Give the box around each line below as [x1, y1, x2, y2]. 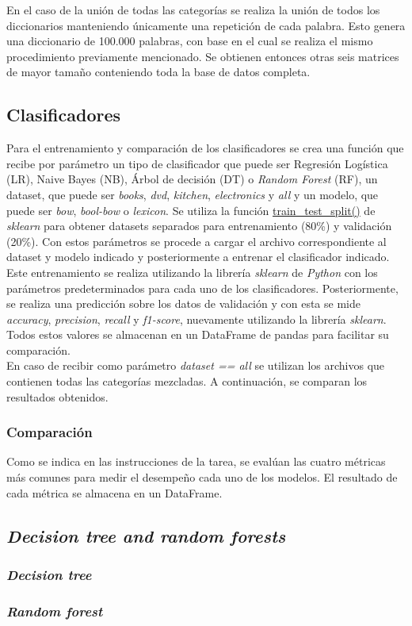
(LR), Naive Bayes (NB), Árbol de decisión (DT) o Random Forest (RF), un [6, 171, 378, 187]
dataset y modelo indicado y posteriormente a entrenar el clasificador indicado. [6, 248, 390, 265]
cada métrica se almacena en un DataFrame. [6, 484, 223, 501]
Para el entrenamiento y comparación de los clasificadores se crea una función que [6, 140, 404, 156]
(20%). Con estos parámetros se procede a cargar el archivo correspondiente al [6, 232, 387, 249]
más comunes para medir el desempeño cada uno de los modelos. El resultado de [6, 469, 398, 486]
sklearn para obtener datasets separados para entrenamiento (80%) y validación [6, 217, 392, 234]
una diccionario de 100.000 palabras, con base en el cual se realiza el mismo [6, 33, 373, 49]
